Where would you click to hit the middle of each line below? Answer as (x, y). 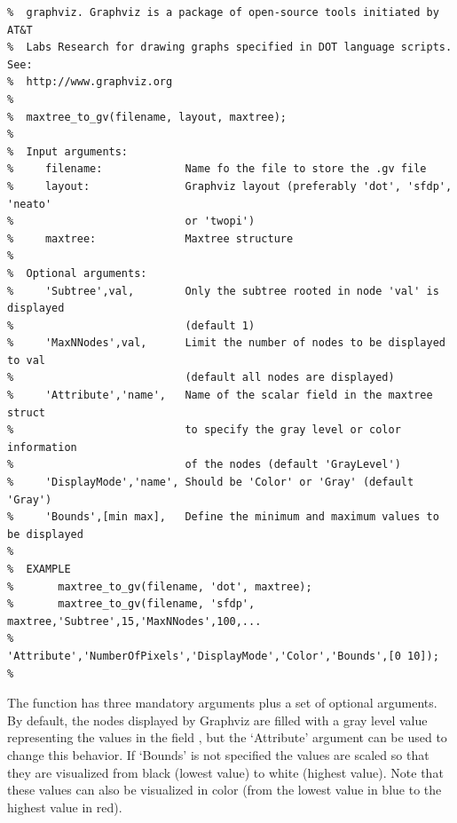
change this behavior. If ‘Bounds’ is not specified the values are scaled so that (218, 754)
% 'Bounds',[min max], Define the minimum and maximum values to (223, 517)
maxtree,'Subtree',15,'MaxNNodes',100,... (134, 621)
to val (26, 360)
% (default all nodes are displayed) (201, 378)
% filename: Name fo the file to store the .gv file (217, 169)
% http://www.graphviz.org (90, 82)
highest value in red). (65, 807)
